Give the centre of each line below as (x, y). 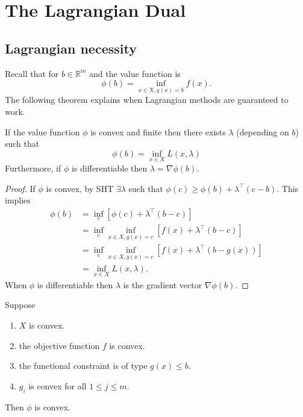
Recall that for (32, 73)
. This (288, 188)
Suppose (20, 305)
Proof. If (20, 188)
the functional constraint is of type (83, 366)
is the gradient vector (163, 284)
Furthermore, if (33, 168)
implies (18, 200)
